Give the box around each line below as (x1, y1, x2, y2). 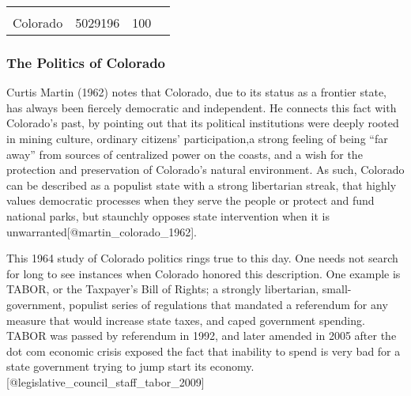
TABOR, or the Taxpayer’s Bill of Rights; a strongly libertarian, (6, 281, 319, 297)
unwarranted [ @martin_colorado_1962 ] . (6, 223, 197, 239)
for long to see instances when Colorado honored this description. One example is (6, 265, 401, 281)
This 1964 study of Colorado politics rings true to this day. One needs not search (6, 250, 398, 266)
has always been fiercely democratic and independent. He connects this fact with (6, 99, 397, 115)
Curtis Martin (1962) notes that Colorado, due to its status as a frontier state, (6, 84, 387, 100)
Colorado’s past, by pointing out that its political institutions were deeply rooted (6, 115, 399, 131)
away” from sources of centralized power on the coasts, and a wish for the (6, 145, 363, 162)
